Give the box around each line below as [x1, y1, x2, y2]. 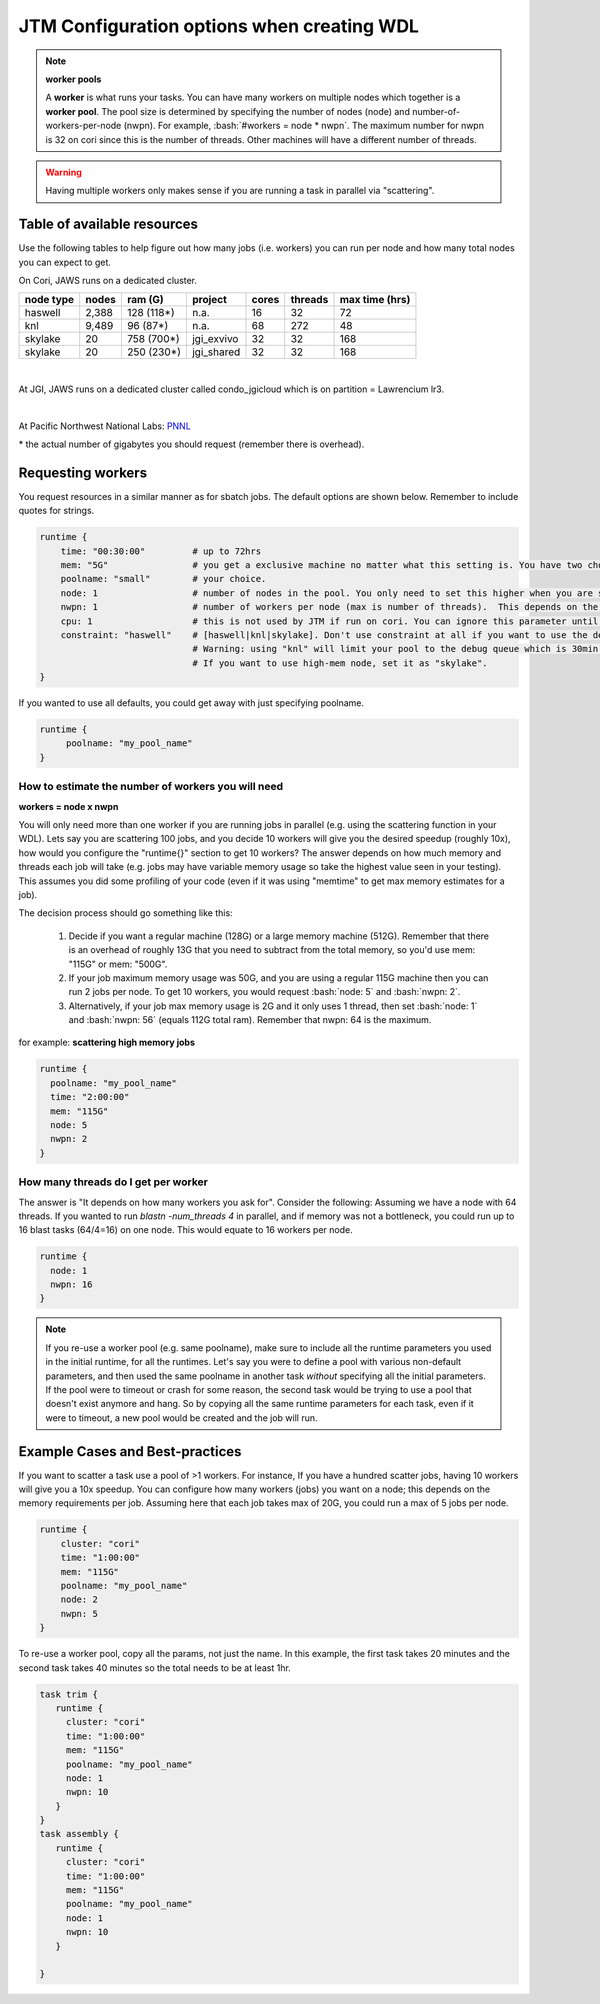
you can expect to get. [18, 256, 112, 268]
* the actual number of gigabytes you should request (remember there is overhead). [18, 438, 365, 450]
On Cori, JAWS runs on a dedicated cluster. [18, 274, 198, 286]
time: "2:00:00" [50, 1091, 130, 1103]
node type [24, 293, 75, 307]
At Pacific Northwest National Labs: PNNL [18, 420, 192, 432]
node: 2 [60, 1594, 99, 1605]
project [191, 293, 227, 307]
